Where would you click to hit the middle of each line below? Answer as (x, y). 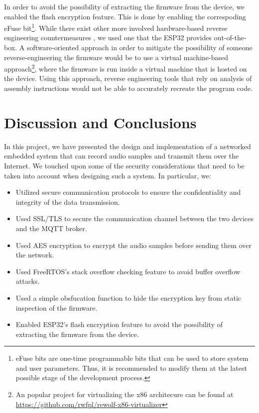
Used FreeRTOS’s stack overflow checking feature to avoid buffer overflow (128, 271)
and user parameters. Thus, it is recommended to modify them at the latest (131, 368)
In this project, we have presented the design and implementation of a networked (128, 146)
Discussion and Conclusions (100, 122)
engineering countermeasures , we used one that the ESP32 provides (108, 38)
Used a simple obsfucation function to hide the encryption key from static (129, 297)
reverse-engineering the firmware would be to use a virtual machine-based (116, 57)
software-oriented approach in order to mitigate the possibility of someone (139, 47)
